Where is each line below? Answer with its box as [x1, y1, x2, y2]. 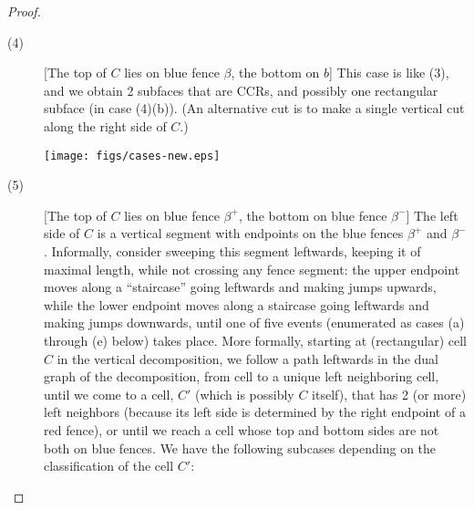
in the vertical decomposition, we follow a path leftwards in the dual [57, 349, 438, 368]
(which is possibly [195, 384, 294, 403]
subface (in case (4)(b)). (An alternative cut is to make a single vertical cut [44, 99, 465, 118]
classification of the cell [44, 456, 174, 475]
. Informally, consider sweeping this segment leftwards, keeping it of [44, 242, 421, 260]
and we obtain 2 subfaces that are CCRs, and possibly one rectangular [44, 80, 438, 99]
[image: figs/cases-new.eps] [44, 149, 221, 162]
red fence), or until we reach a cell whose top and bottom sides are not [44, 420, 439, 439]
